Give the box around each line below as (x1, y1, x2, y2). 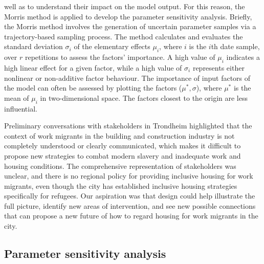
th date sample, (211, 41, 260, 52)
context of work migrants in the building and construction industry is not (4, 130, 235, 141)
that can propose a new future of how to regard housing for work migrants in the (4, 210, 258, 221)
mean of (4, 92, 29, 103)
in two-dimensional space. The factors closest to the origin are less (40, 92, 248, 103)
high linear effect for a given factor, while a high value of (4, 62, 182, 73)
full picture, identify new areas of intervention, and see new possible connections (4, 200, 256, 211)
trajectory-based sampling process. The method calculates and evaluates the (4, 31, 243, 41)
